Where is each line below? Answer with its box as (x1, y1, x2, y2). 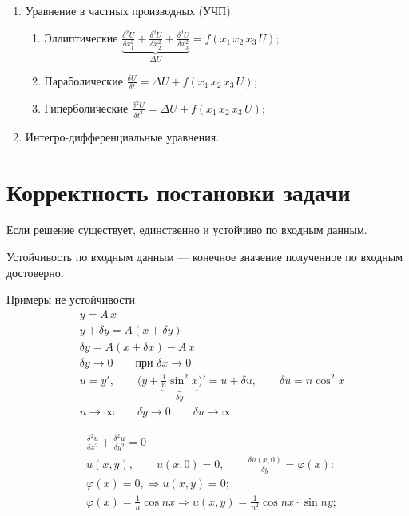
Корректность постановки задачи (6, 175, 351, 208)
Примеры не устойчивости (6, 291, 135, 308)
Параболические (44, 72, 123, 89)
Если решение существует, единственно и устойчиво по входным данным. (6, 221, 367, 238)
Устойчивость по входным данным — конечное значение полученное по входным (6, 248, 403, 265)
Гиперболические (44, 99, 129, 116)
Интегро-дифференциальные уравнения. (25, 128, 220, 145)
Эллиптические (44, 29, 118, 46)
